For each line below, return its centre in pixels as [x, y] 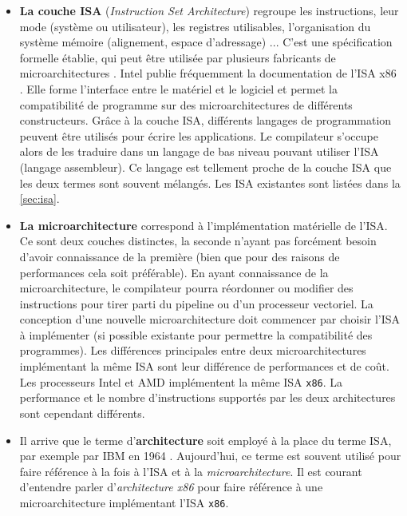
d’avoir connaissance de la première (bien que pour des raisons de [180, 256]
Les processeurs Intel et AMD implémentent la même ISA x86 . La [181, 381]
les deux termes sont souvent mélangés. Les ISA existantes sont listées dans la [210, 183]
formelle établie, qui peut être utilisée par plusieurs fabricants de [178, 57]
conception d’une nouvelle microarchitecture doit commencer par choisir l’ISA [210, 319]
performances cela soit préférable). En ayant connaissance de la [174, 272]
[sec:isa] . [40, 198]
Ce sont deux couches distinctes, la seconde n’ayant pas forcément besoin [198, 241]
